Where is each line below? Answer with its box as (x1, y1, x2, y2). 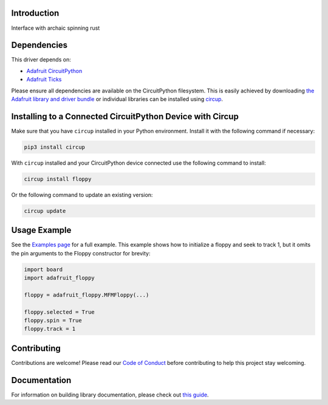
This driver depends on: (11, 56, 71, 63)
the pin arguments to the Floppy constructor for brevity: (11, 249, 151, 257)
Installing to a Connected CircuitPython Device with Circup (11, 111, 239, 122)
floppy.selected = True (24, 308, 95, 316)
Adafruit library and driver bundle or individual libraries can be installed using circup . (11, 95, 224, 103)
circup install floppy (24, 175, 92, 182)
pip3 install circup (24, 144, 85, 150)
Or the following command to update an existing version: (11, 191, 153, 198)
